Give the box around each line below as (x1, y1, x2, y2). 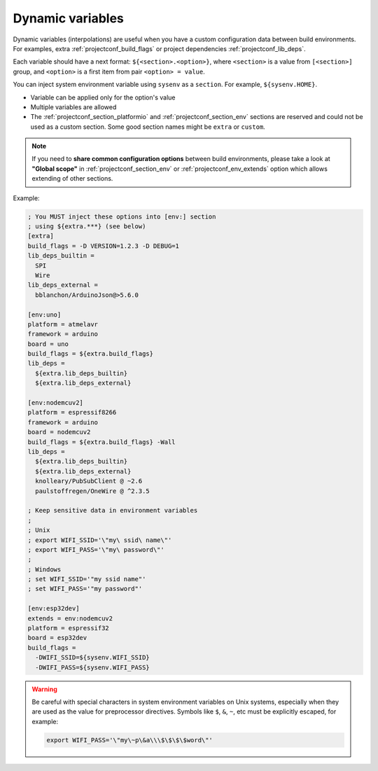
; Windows (27, 565, 62, 574)
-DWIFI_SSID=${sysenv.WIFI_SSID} (35, 653, 150, 662)
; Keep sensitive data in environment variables (27, 506, 198, 515)
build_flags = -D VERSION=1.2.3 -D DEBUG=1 (27, 242, 180, 250)
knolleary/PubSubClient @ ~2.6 (35, 477, 143, 485)
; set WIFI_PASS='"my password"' (27, 585, 143, 593)
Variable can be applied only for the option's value (30, 93, 176, 102)
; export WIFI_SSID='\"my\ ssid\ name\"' (27, 536, 172, 544)
